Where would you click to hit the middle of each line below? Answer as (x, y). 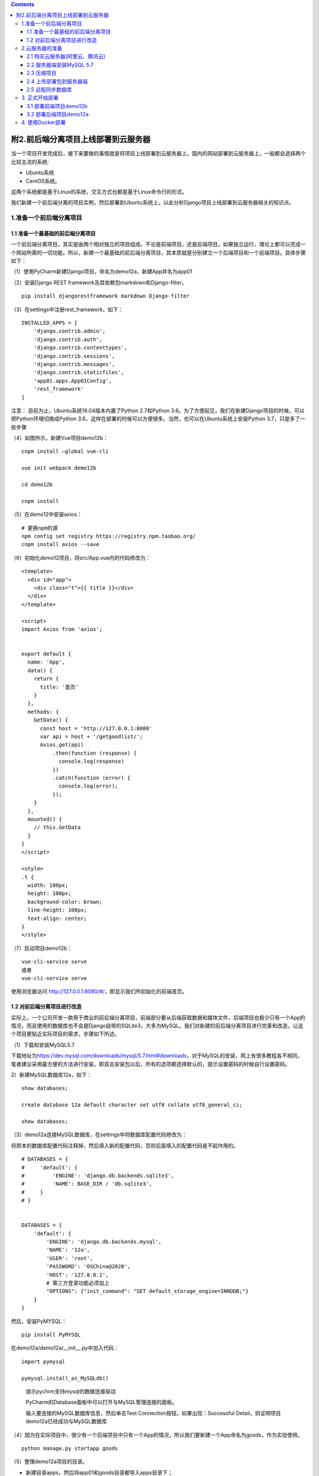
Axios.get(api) (62, 745)
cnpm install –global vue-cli (65, 451)
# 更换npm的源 (40, 528)
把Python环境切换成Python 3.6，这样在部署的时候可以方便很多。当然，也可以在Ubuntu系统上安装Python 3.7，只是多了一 (158, 419)
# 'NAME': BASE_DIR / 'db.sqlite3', (87, 1184)
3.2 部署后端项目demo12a (58, 115)
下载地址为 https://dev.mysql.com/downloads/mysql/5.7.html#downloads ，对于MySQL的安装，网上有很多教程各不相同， (157, 1056)
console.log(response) (92, 761)
